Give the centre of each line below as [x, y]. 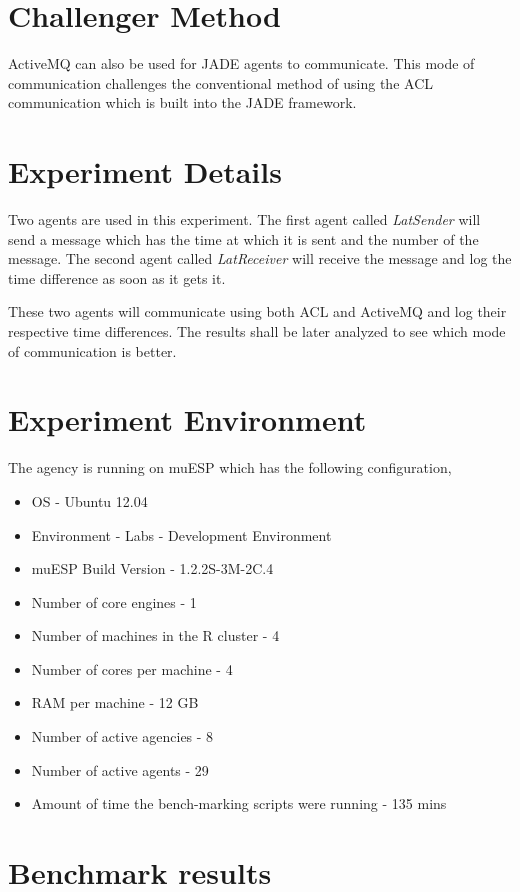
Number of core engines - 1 [114, 601]
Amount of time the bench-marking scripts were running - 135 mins [239, 803]
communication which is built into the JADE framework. [182, 102]
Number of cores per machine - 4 [132, 668]
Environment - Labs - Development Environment [181, 534]
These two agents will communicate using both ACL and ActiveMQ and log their [257, 311]
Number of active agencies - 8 [122, 736]
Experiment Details [145, 171]
